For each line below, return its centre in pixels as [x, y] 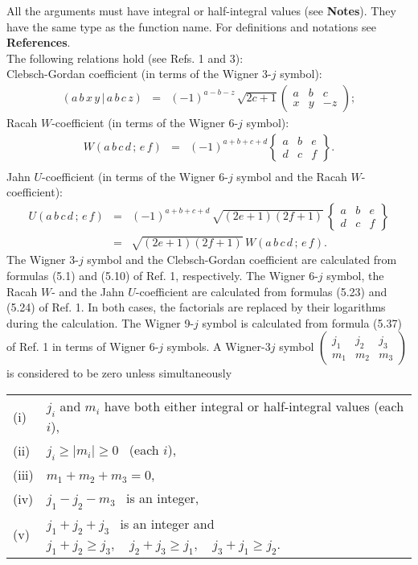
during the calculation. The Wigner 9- [100, 322]
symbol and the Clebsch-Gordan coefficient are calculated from [242, 260]
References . [39, 42]
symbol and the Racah [292, 176]
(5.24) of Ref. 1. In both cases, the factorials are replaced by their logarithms [196, 307]
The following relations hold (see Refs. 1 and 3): [125, 58]
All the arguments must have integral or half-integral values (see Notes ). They [201, 10]
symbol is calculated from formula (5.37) [302, 322]
